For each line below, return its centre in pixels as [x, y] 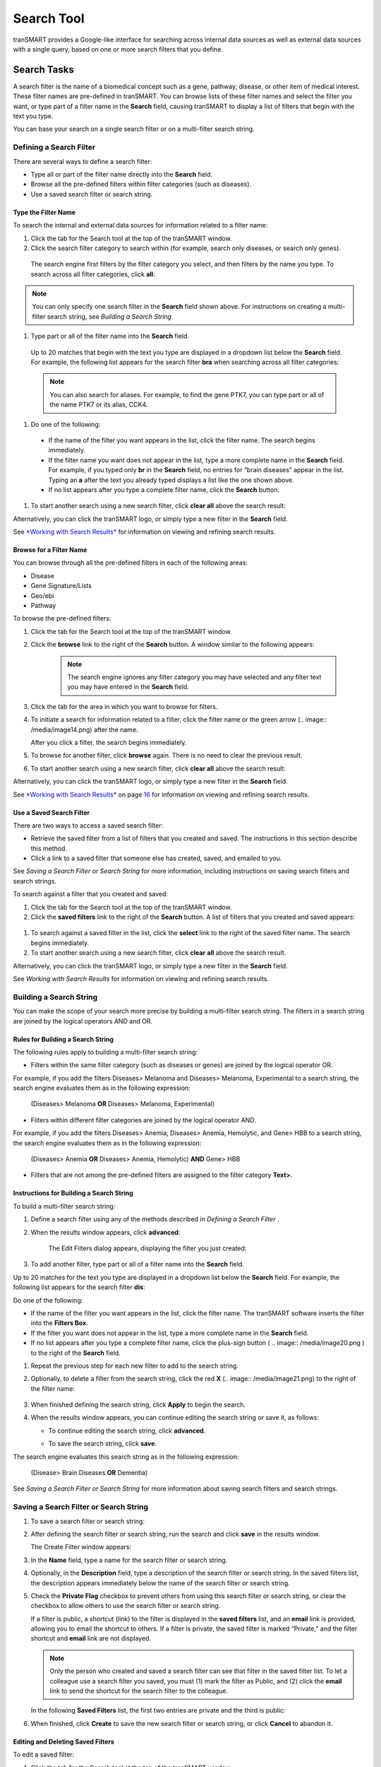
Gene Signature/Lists [61, 586]
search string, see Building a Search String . [110, 316]
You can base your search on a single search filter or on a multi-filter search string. [134, 129]
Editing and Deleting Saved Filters [64, 1742]
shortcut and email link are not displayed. [91, 1638]
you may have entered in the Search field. [128, 687]
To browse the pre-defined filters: [62, 618]
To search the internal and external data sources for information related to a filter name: [140, 225]
